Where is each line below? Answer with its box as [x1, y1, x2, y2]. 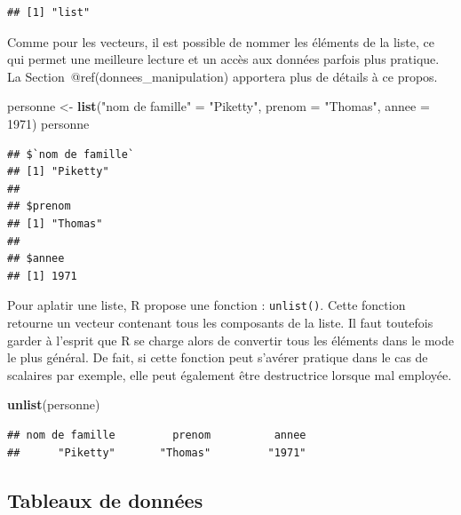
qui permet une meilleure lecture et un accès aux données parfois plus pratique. [7, 50, 440, 68]
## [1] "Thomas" [7, 217, 103, 230]
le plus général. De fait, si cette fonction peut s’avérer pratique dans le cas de [7, 348, 428, 367]
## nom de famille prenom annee [7, 428, 306, 441]
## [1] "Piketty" [7, 165, 109, 178]
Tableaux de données [7, 486, 203, 513]
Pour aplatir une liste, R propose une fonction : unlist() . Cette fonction [7, 296, 406, 314]
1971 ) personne [7, 114, 90, 132]
